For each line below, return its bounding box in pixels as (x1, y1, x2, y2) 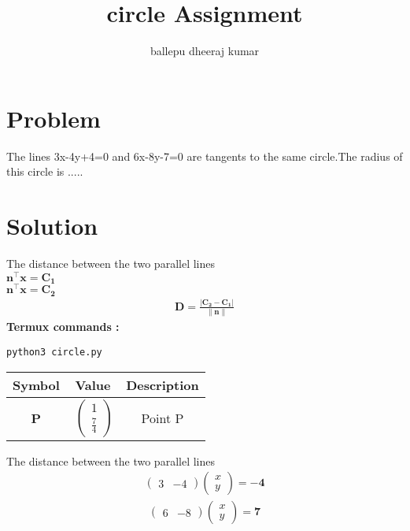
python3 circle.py (6, 346, 102, 358)
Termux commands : (6, 318, 120, 335)
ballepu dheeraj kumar (150, 43, 260, 59)
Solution (6, 210, 98, 242)
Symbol (13, 375, 60, 394)
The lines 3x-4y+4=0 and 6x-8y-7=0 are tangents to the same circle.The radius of (6, 147, 403, 164)
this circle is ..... (6, 163, 83, 180)
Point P (141, 409, 184, 428)
